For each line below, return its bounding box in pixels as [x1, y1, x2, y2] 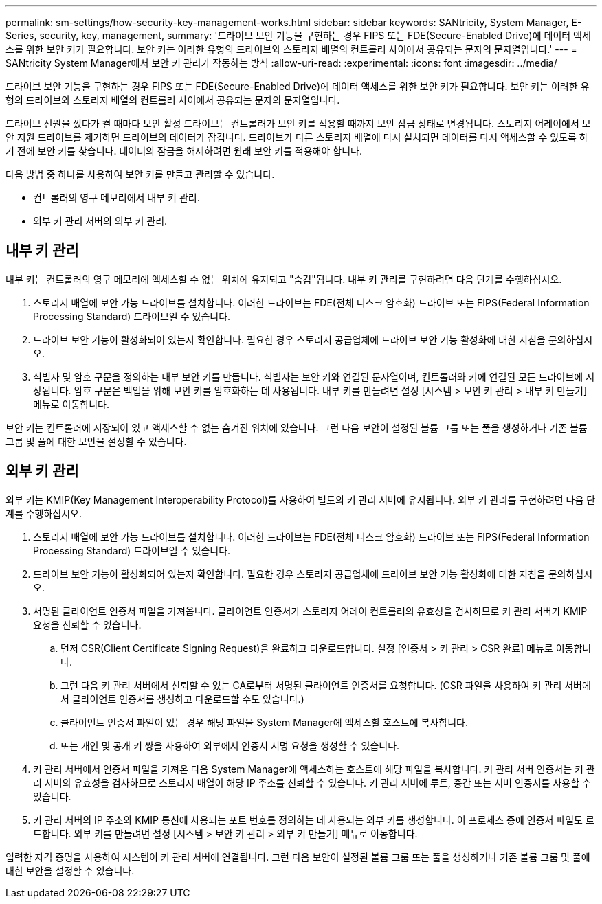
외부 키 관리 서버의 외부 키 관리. [33, 215, 168, 227]
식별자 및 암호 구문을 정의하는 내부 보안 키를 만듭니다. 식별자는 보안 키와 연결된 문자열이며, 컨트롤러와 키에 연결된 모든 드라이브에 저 [33, 370, 595, 383]
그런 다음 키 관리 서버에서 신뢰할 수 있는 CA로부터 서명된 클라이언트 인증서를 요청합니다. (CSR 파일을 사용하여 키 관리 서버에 [60, 679, 591, 691]
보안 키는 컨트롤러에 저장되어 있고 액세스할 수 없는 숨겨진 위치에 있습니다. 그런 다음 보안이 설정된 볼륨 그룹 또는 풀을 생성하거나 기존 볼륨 [5, 421, 588, 433]
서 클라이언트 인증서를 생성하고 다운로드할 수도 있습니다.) [60, 692, 304, 705]
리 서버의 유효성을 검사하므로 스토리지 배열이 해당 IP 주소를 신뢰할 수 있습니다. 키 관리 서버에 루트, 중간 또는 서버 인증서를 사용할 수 [33, 776, 591, 789]
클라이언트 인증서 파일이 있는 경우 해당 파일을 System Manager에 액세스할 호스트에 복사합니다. [60, 716, 469, 728]
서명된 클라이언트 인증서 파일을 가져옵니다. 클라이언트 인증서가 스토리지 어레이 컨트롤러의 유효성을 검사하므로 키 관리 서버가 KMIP [33, 604, 588, 617]
